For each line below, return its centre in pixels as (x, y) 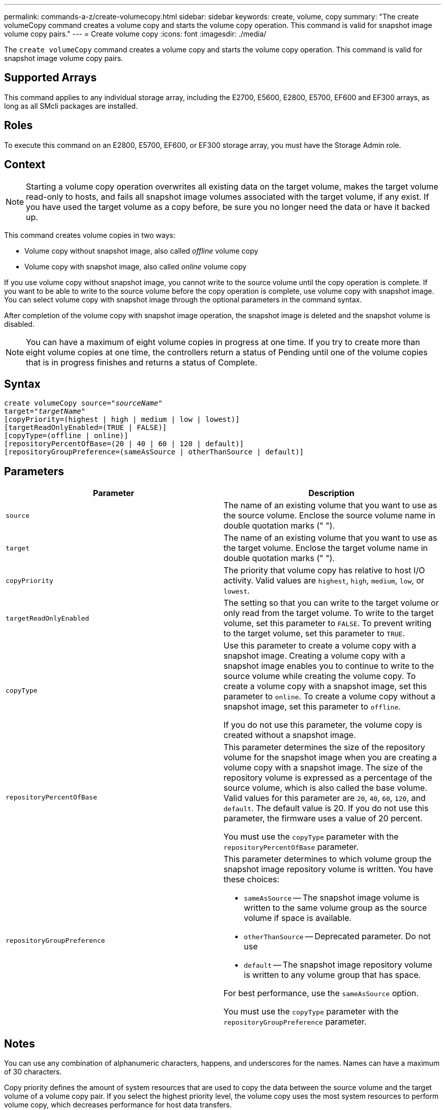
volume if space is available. (298, 918)
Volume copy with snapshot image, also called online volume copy (136, 266)
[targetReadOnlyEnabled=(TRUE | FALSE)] (86, 428)
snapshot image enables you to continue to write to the (329, 666)
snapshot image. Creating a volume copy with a (314, 656)
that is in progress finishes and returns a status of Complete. (142, 362)
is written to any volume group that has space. (332, 975)
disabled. (19, 324)
